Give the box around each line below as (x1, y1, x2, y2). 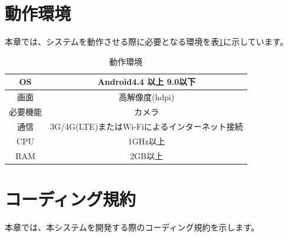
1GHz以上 (127, 134, 165, 147)
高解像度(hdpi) (119, 91, 175, 103)
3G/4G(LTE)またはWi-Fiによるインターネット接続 (50, 120, 243, 132)
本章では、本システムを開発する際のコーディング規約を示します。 (5, 220, 260, 233)
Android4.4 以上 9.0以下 (97, 75, 196, 88)
